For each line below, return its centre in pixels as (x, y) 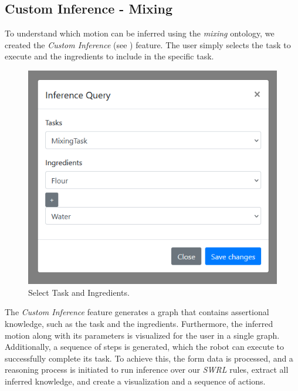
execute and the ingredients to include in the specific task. (109, 56)
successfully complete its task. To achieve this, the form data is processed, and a (149, 358)
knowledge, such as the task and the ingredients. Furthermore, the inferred (139, 323)
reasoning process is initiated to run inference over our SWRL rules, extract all (147, 370)
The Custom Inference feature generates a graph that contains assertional (137, 312)
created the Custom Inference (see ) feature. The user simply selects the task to (148, 44)
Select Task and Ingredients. (79, 292)
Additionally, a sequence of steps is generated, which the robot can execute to (144, 347)
